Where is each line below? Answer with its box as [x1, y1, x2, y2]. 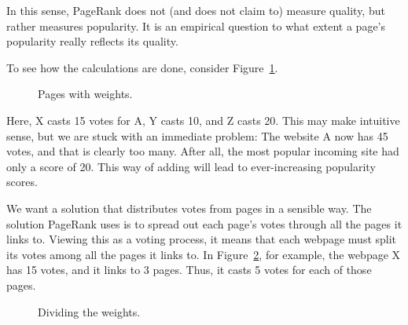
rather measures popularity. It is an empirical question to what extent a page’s [6, 17, 386, 34]
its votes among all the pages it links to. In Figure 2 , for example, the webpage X [6, 246, 401, 262]
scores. [6, 173, 38, 190]
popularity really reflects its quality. [6, 33, 178, 49]
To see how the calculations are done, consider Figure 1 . [6, 59, 278, 75]
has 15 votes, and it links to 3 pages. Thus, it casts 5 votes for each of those [6, 261, 372, 278]
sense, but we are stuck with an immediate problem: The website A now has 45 [6, 127, 388, 144]
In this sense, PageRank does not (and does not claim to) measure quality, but [6, 2, 385, 18]
